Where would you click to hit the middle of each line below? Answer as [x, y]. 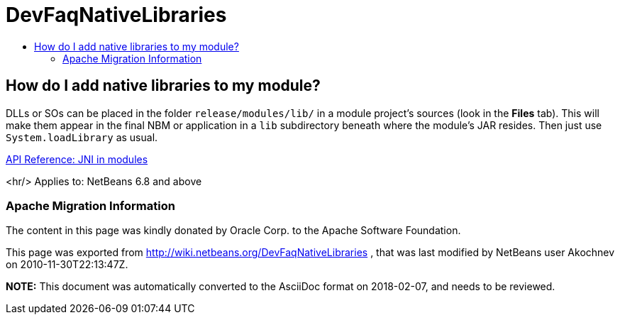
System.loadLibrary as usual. [82, 137]
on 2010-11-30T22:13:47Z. [67, 265]
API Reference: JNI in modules [77, 159]
